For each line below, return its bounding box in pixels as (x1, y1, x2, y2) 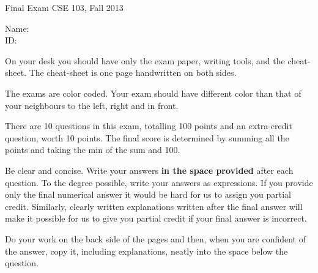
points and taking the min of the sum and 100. (5, 143, 180, 156)
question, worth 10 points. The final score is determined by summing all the (5, 131, 289, 144)
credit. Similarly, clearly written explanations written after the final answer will (5, 200, 303, 212)
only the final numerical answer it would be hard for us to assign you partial (5, 188, 291, 201)
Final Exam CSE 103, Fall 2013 (5, 1, 124, 13)
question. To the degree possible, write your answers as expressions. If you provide (5, 176, 313, 189)
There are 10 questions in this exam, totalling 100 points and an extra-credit (5, 119, 292, 132)
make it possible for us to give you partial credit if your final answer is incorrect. (5, 212, 307, 225)
